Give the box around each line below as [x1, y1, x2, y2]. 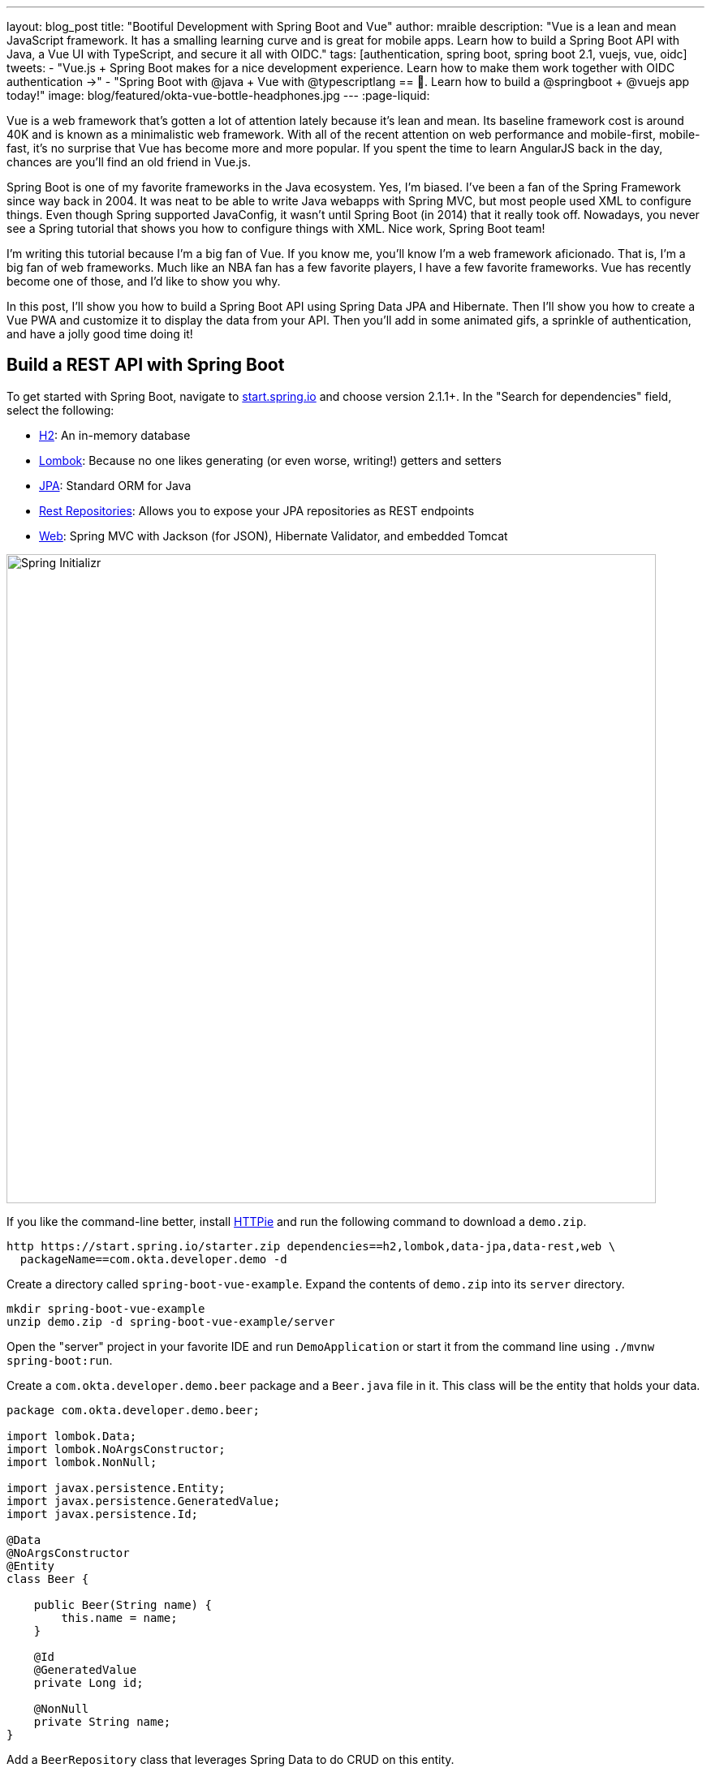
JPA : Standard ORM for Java [39, 478, 192, 492]
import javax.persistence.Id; [6, 1507, 199, 1520]
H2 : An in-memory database [39, 428, 191, 442]
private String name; [33, 1714, 171, 1728]
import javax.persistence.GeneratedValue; [6, 1494, 281, 1507]
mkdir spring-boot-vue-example [6, 1301, 205, 1315]
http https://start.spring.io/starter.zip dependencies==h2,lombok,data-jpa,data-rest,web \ [6, 1239, 616, 1253]
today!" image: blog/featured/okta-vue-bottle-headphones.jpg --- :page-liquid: [6, 88, 430, 102]
